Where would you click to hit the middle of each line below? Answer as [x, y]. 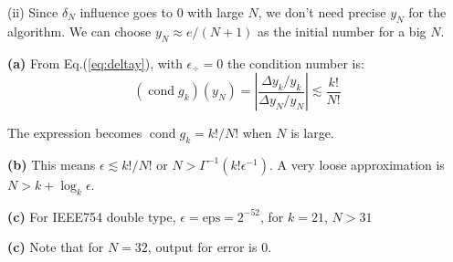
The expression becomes [75, 133]
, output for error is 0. [210, 247]
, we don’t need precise [322, 12]
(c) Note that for [56, 247]
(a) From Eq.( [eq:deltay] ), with [95, 63]
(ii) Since [33, 12]
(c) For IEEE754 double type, [92, 216]
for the [427, 12]
